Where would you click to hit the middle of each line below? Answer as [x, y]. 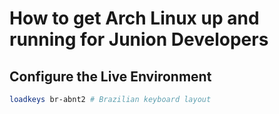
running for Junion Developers [139, 39]
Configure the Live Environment [110, 76]
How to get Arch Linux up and [134, 18]
